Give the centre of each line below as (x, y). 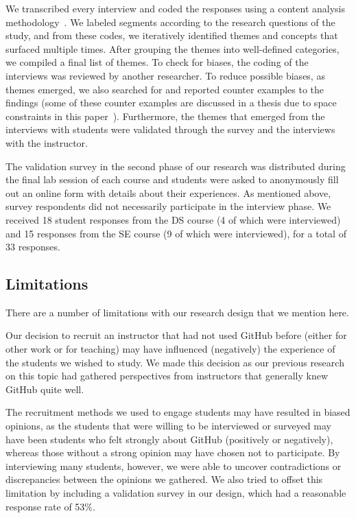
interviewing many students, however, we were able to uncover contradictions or (174, 466)
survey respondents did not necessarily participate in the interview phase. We (168, 206)
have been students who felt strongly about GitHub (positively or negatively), (169, 439)
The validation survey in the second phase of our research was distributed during (176, 166)
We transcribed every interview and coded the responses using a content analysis (175, 8)
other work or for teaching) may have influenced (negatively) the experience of (170, 349)
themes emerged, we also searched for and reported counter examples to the (165, 89)
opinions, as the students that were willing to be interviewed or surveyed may (168, 426)
